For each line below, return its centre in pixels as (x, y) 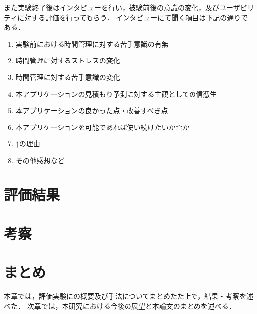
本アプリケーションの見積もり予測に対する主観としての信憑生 (116, 94)
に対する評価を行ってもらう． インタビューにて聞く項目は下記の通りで (133, 17)
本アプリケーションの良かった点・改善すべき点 (92, 110)
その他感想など (40, 160)
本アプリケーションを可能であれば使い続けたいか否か (102, 127)
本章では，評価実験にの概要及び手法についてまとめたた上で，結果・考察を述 (129, 296)
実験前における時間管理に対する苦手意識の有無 (92, 43)
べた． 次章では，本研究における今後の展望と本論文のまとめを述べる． (120, 306)
